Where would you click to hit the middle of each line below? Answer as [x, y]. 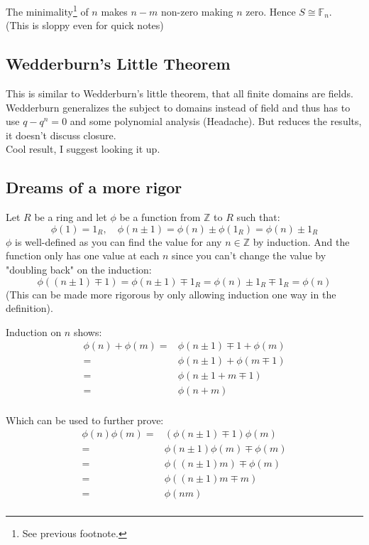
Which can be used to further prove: [85, 420]
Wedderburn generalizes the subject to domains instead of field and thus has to [178, 107]
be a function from [160, 217]
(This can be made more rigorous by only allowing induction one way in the [171, 294]
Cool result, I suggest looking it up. [83, 149]
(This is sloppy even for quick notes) [85, 25]
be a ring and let [71, 217]
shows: [88, 331]
